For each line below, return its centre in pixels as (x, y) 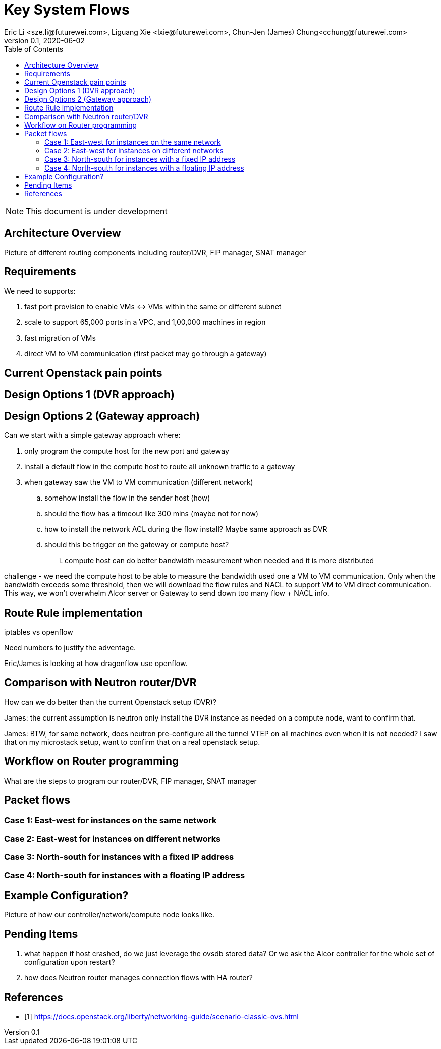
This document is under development (97, 211)
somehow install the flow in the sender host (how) (127, 498)
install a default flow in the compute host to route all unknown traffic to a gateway (160, 467)
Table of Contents (34, 49)
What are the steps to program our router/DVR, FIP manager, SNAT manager (130, 781)
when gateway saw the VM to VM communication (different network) (139, 482)
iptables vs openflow (39, 632)
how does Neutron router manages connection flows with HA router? (139, 978)
